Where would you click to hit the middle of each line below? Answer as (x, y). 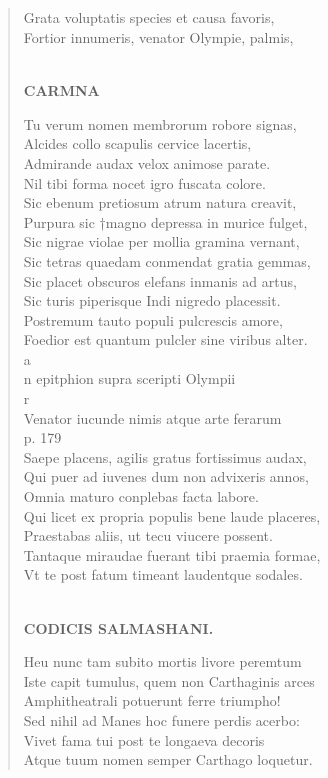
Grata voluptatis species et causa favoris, (149, 17)
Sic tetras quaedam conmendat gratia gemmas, (167, 260)
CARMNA (61, 90)
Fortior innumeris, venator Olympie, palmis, (158, 36)
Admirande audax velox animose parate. (147, 162)
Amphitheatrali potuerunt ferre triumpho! (152, 700)
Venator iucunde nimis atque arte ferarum (152, 417)
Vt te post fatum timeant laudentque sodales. (163, 574)
